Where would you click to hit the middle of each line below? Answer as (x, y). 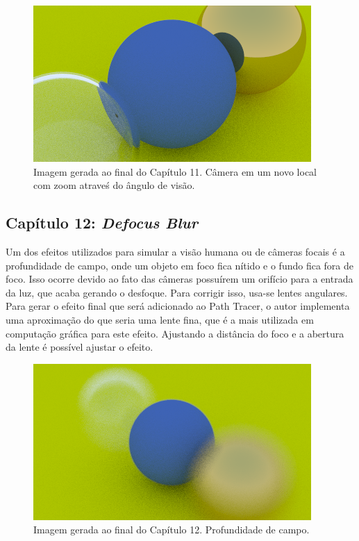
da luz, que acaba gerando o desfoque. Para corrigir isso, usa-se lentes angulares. (177, 292)
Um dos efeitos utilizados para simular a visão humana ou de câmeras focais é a (175, 251)
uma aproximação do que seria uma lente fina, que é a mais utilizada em (160, 319)
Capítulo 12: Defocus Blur (102, 223)
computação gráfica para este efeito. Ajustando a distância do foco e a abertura (175, 333)
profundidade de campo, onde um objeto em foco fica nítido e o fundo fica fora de (180, 265)
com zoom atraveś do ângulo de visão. (114, 185)
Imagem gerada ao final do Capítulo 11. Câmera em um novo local (175, 171)
